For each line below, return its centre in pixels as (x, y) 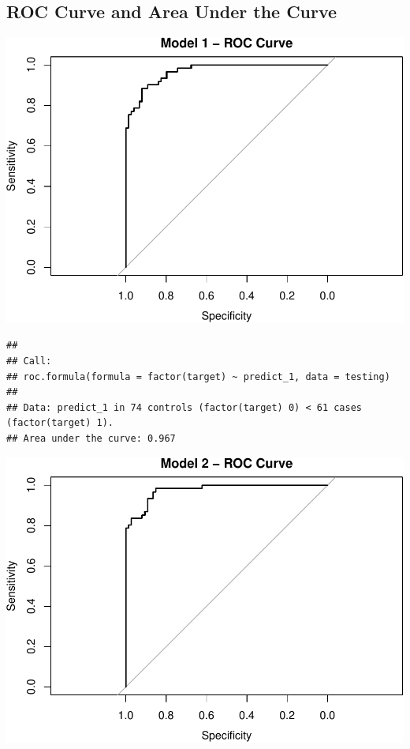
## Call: (29, 361)
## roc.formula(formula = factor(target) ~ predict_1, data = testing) (198, 376)
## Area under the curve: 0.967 (91, 438)
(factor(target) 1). (60, 423)
